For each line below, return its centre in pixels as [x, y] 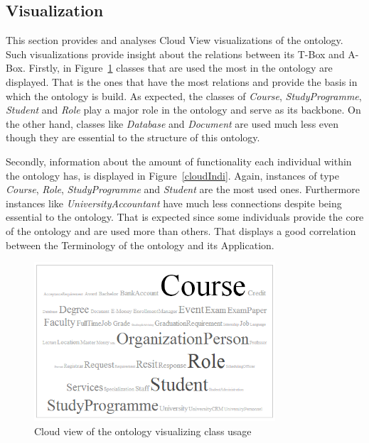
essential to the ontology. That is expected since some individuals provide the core [185, 217]
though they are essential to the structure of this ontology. [133, 137]
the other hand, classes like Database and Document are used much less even [172, 123]
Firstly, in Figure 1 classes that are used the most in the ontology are [181, 68]
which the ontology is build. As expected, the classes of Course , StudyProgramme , [184, 95]
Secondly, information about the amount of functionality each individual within [179, 161]
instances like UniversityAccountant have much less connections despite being [174, 203]
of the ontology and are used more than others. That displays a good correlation [181, 230]
